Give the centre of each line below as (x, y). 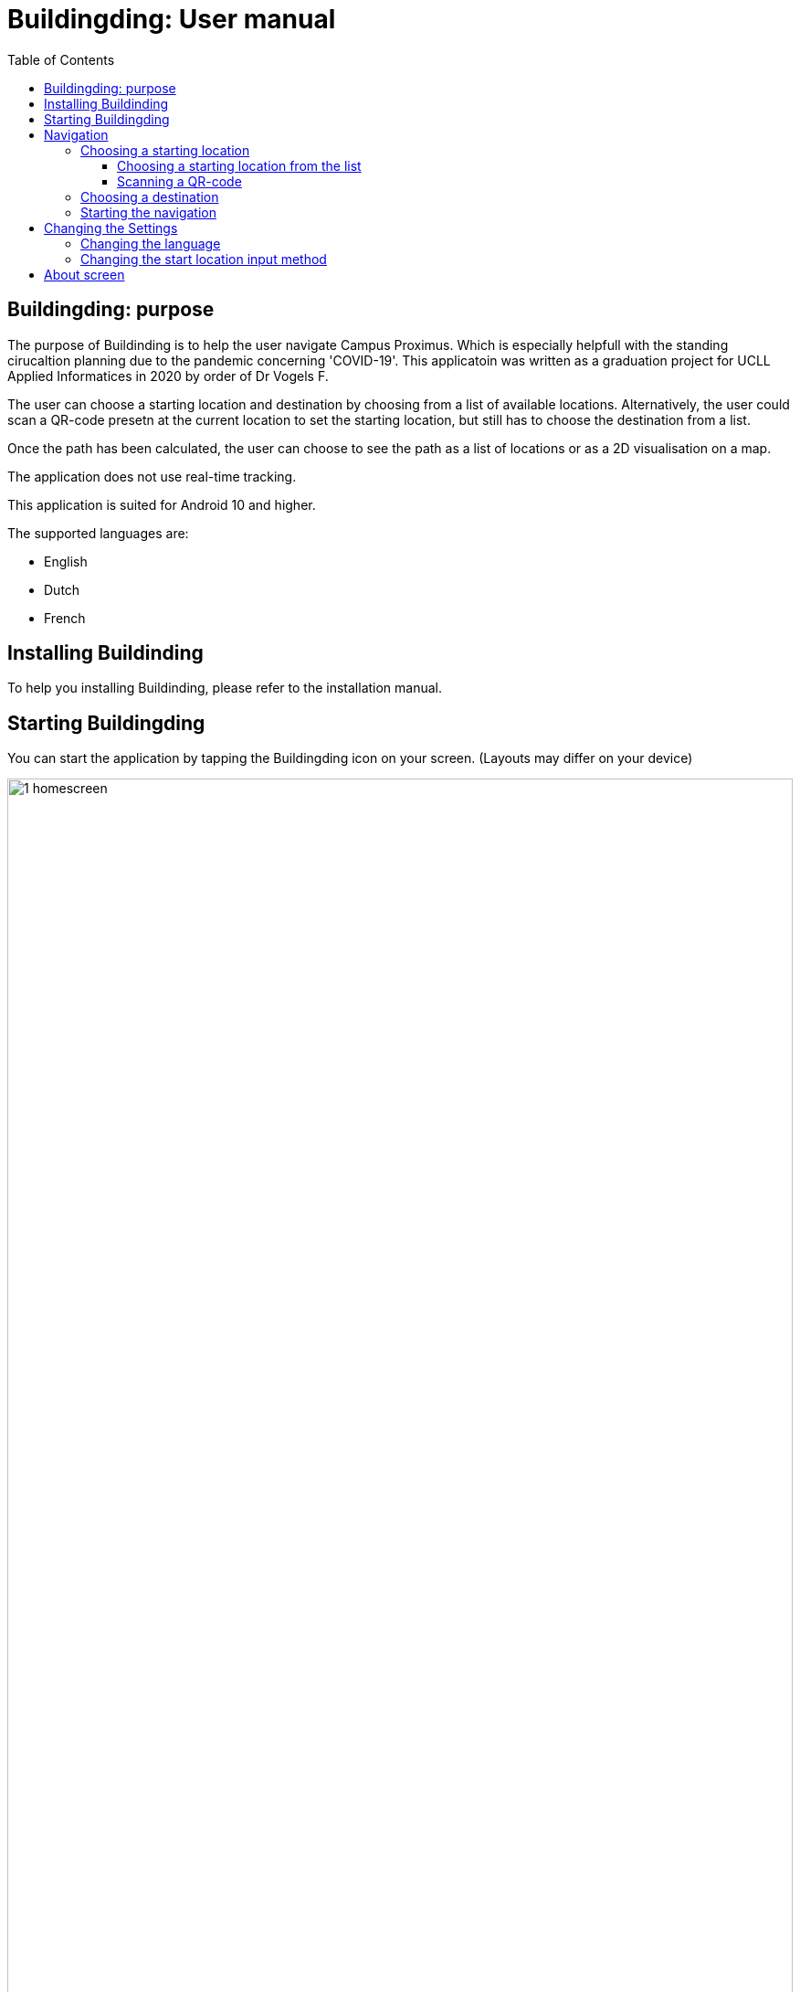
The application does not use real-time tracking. (152, 476)
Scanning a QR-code (179, 181)
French (65, 618)
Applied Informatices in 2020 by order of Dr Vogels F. (168, 376)
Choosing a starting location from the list (239, 165)
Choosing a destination (150, 196)
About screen (84, 274)
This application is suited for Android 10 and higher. (162, 504)
